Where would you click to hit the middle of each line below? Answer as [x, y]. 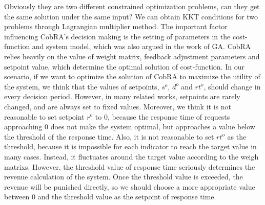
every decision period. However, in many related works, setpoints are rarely [122, 96]
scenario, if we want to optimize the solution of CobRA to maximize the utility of [132, 76]
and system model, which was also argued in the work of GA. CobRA [141, 46]
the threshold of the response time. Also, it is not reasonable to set [109, 136]
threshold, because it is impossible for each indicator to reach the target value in [130, 146]
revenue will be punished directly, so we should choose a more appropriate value [130, 186]
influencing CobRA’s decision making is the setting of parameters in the [117, 36]
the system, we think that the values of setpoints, [82, 86]
